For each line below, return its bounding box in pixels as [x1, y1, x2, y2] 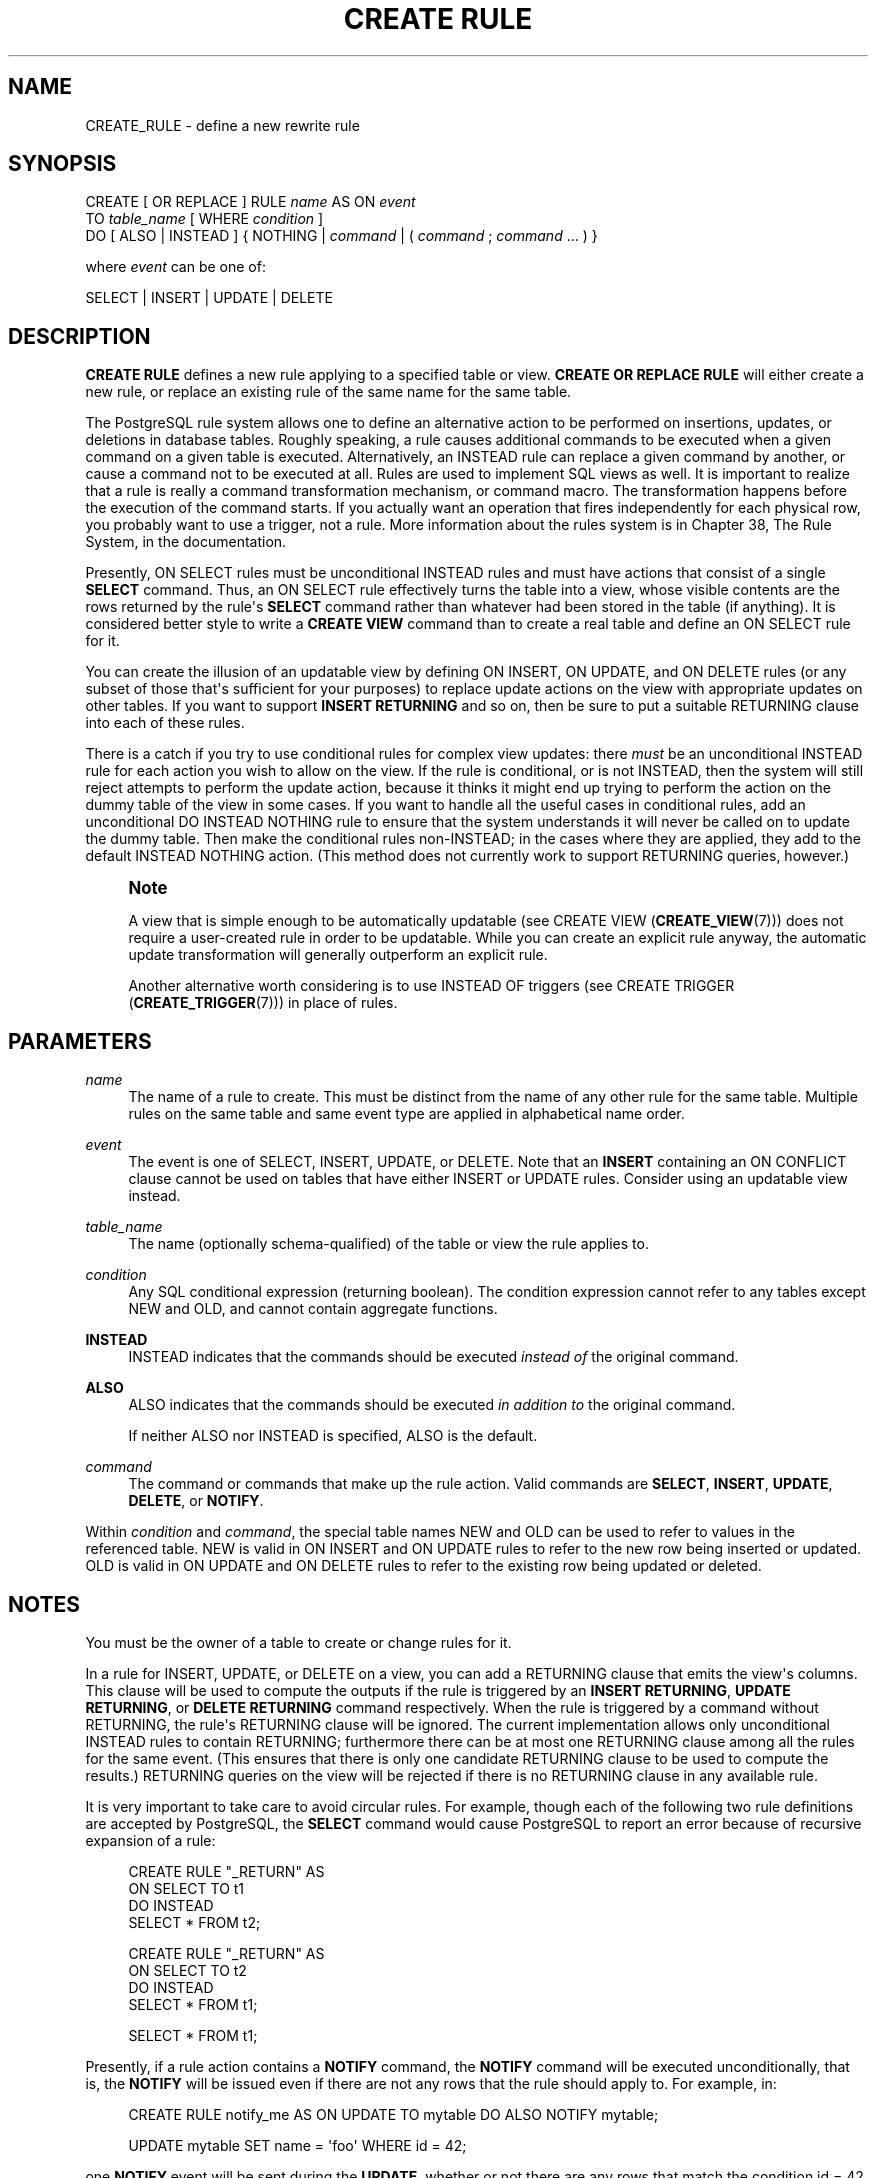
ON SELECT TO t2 [128, 1961, 247, 1979]
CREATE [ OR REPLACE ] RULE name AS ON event [85, 193, 416, 211]
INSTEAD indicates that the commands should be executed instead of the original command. [128, 1348, 739, 1366]
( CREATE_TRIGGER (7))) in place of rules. [128, 994, 398, 1012]
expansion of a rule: [85, 1831, 216, 1849]
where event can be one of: [85, 258, 266, 276]
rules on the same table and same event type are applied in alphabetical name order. [128, 1105, 685, 1123]
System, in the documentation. [85, 533, 287, 551]
